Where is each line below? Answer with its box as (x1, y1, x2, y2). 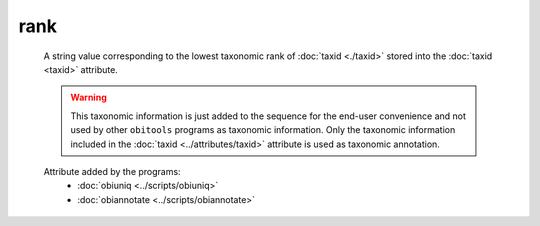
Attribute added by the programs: (43, 165, 181, 177)
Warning (70, 91, 107, 104)
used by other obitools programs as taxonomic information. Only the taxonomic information (70, 124, 456, 136)
